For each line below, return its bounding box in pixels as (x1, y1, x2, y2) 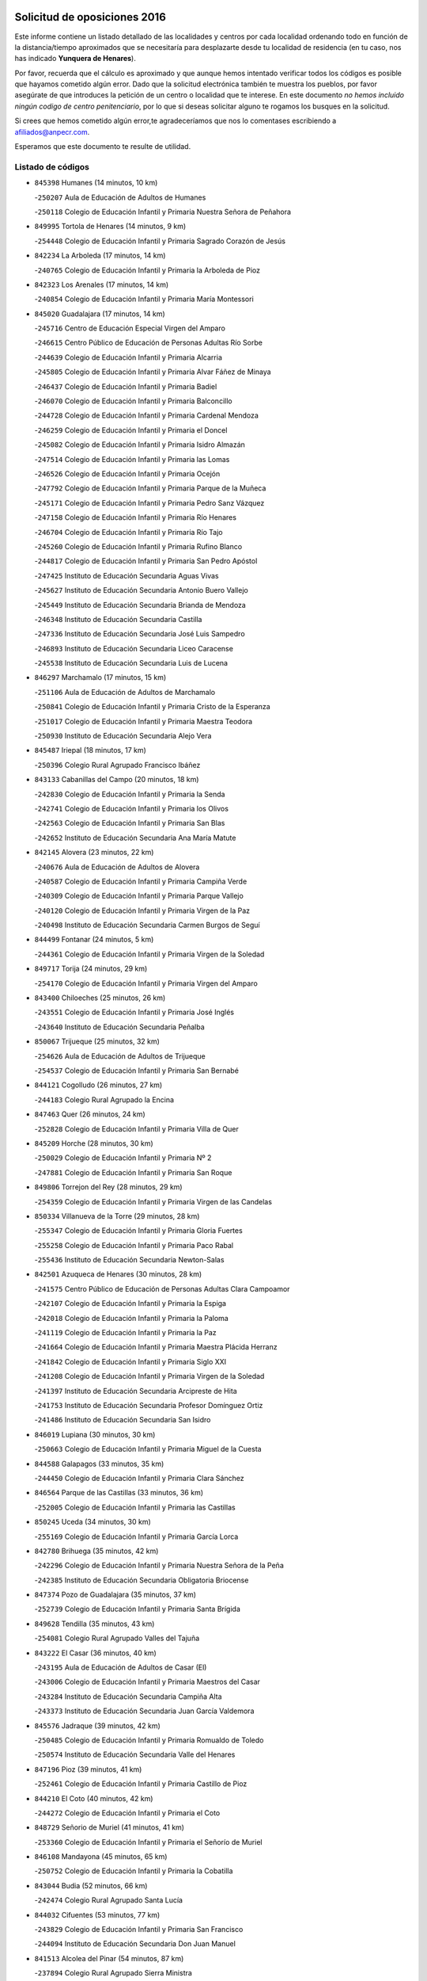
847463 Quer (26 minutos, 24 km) (34, 1109, 145, 1119)
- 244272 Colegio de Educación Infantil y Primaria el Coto (34, 1807, 221, 1818)
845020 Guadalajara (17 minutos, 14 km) (34, 309, 165, 319)
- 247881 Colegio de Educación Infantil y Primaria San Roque (34, 1167, 232, 1177)
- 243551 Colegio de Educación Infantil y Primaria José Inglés (34, 1007, 235, 1017)
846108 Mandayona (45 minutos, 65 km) (34, 1852, 168, 1861)
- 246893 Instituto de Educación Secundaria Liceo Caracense (34, 643, 233, 653)
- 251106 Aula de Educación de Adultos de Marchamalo (34, 687, 216, 697)
